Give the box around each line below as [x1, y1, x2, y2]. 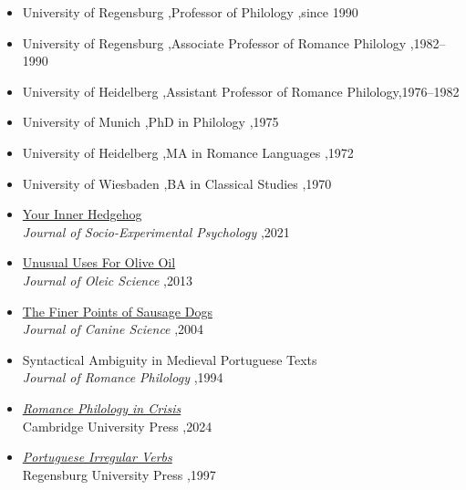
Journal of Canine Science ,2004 [22, 319, 204, 339]
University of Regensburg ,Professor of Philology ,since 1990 [22, 3, 358, 21]
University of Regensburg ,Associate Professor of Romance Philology [22, 33, 407, 52]
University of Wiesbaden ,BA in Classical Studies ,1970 [22, 173, 332, 193]
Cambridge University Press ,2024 [22, 416, 212, 435]
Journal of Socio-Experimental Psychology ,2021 [22, 222, 290, 241]
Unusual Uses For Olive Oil [22, 253, 176, 272]
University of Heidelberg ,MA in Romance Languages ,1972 [22, 142, 354, 162]
